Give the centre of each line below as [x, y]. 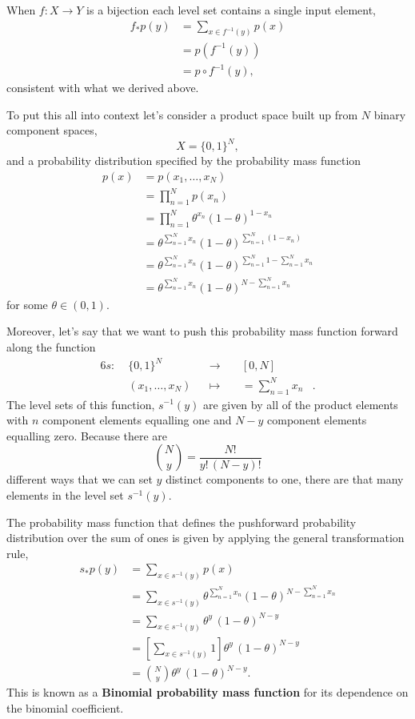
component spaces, [52, 130]
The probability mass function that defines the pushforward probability [182, 522]
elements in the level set [65, 494]
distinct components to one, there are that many [285, 479]
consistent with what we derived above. [103, 88]
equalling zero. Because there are [87, 435]
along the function [51, 347]
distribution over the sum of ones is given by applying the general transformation [206, 538]
